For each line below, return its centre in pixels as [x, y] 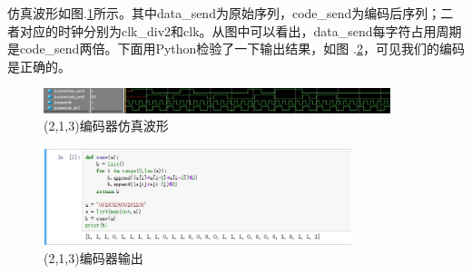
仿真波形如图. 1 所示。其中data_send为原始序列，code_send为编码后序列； [224, 13]
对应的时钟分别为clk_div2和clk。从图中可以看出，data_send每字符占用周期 [241, 30]
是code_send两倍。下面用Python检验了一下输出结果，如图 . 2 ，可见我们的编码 [236, 49]
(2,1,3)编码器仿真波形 [106, 126]
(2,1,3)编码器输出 [93, 257]
